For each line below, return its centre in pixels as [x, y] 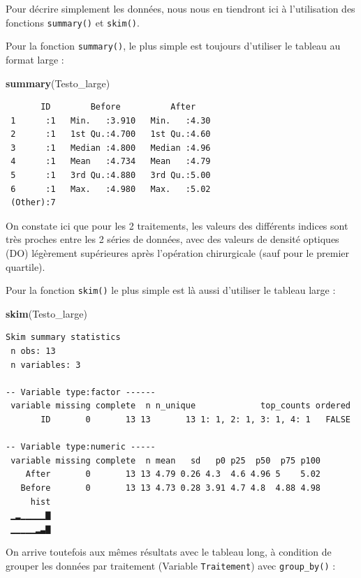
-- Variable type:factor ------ [81, 392]
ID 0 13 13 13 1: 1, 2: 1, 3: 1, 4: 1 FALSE [196, 420]
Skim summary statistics [63, 338]
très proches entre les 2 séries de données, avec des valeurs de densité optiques [172, 239]
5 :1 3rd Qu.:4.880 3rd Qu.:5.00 [111, 176]
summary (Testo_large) [58, 83]
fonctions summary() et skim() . [73, 22]
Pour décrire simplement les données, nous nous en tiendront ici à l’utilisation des [180, 8]
